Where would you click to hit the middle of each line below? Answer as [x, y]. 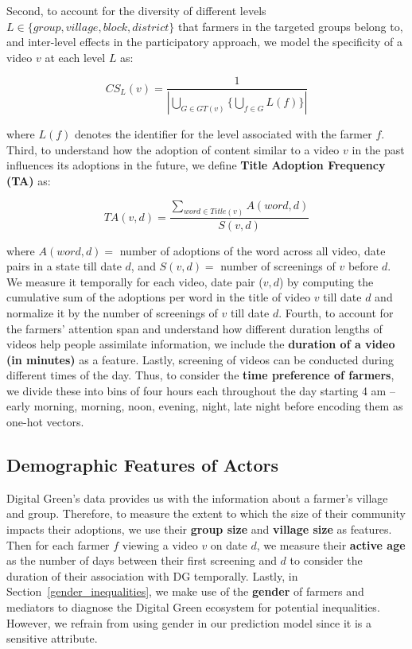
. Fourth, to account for [336, 312]
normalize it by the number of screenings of [112, 312]
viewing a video [160, 544]
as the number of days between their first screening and [142, 560]
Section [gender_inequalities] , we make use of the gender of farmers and [185, 591]
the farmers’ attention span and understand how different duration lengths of [194, 328]
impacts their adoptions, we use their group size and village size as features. [199, 529]
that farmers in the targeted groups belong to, [290, 26]
